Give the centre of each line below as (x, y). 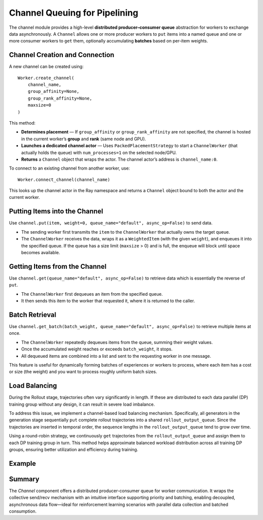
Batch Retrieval (33, 314)
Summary (24, 479)
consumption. (23, 511)
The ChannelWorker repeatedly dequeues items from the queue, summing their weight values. (117, 342)
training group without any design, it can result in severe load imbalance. (82, 404)
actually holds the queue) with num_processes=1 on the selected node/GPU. (99, 152)
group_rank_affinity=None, (60, 98)
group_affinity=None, (54, 91)
